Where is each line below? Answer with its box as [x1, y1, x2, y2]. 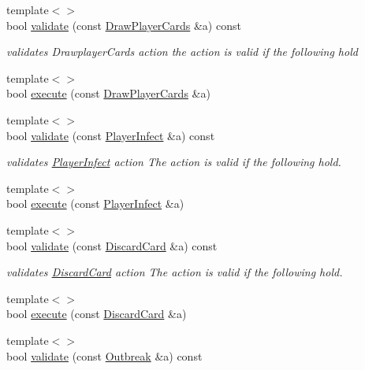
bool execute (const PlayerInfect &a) [6, 195, 184, 212]
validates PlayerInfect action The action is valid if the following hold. [6, 154, 341, 170]
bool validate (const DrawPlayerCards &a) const [6, 17, 241, 33]
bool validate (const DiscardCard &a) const [6, 237, 218, 253]
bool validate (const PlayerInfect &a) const [6, 127, 215, 143]
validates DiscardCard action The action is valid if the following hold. [6, 264, 343, 280]
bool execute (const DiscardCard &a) [6, 305, 187, 322]
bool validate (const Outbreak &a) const [6, 347, 203, 364]
